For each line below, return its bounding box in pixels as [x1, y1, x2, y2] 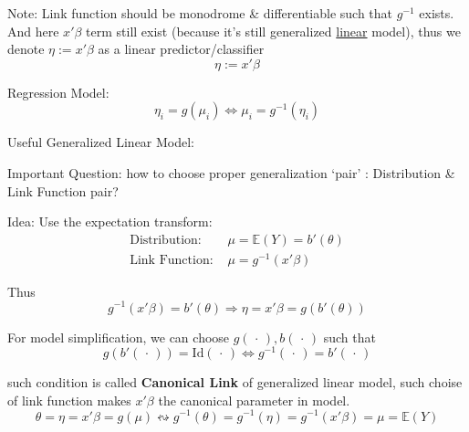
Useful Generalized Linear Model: [7, 132, 195, 152]
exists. [419, 4, 454, 22]
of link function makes [7, 390, 131, 409]
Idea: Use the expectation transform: [7, 212, 213, 231]
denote [7, 39, 45, 58]
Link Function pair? [7, 181, 119, 200]
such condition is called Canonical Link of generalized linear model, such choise [7, 373, 463, 392]
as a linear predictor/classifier [98, 39, 265, 58]
